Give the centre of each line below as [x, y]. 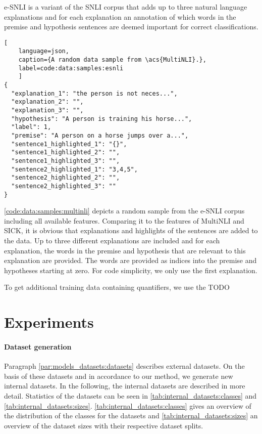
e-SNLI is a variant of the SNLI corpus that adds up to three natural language [126, 7]
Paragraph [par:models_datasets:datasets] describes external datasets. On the [124, 366]
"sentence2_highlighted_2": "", [66, 178]
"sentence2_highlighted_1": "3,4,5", [74, 169]
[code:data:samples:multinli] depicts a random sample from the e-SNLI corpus [124, 211]
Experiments [49, 322]
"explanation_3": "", [47, 111]
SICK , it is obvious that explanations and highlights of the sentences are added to [131, 230]
